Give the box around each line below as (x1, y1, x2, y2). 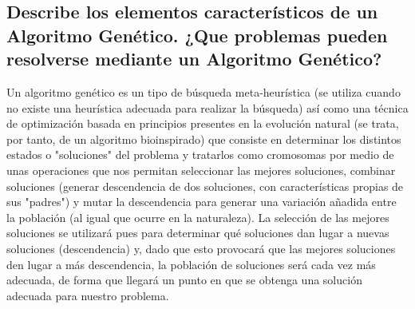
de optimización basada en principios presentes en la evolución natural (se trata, (6, 115, 399, 132)
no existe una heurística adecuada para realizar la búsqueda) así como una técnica (6, 99, 409, 116)
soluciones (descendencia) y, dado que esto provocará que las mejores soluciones (6, 240, 396, 256)
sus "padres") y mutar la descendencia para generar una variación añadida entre (6, 193, 397, 210)
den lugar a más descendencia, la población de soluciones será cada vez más (6, 256, 376, 272)
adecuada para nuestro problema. (6, 287, 169, 303)
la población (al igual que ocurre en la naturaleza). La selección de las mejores (6, 208, 389, 225)
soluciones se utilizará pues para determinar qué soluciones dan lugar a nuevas (6, 224, 389, 241)
